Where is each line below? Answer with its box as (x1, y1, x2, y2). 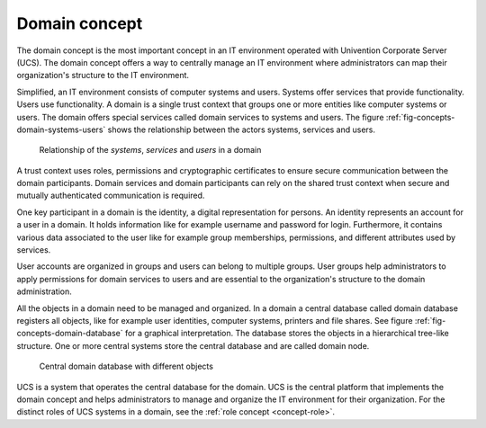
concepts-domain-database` (16, 328, 123, 339)
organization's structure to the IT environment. (16, 70, 189, 81)
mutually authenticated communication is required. (16, 190, 205, 201)
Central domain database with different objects (39, 361, 213, 372)
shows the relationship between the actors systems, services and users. (107, 124, 376, 135)
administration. (16, 286, 72, 297)
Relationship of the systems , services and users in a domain (39, 145, 262, 156)
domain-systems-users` (16, 124, 106, 135)
